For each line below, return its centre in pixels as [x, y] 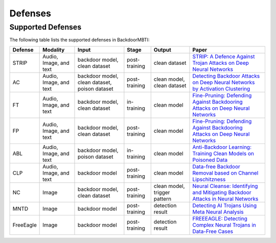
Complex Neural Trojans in [224, 225]
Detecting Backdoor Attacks [226, 76]
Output [162, 50]
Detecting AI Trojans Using [225, 205]
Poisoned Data [210, 160]
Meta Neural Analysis [218, 212]
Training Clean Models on [223, 153]
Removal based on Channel [225, 173]
